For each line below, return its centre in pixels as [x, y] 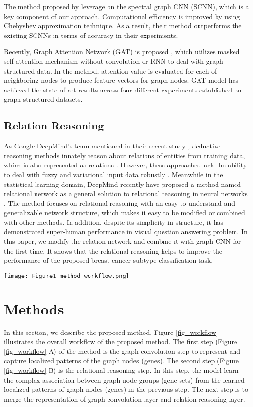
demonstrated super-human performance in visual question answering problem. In [126, 231]
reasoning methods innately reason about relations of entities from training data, [125, 155]
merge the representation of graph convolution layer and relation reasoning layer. [125, 398]
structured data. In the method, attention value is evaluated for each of [110, 70]
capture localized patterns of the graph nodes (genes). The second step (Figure [121, 361]
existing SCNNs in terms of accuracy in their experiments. [91, 35]
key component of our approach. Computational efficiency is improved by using [122, 16]
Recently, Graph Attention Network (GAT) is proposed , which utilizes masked [122, 51]
